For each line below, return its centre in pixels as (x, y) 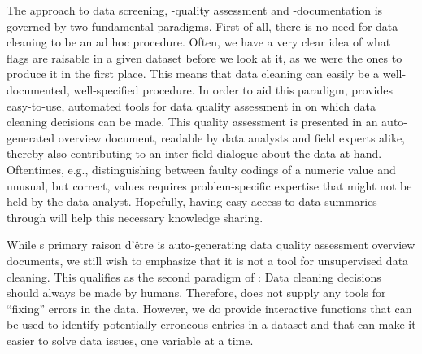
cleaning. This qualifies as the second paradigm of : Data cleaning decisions (194, 276)
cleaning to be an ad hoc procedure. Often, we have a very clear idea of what (199, 42)
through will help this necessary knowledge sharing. (135, 217)
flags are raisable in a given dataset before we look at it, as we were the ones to (204, 57)
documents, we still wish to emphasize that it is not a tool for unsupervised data (208, 260)
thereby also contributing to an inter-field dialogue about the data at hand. (194, 153)
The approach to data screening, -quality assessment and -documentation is (195, 10)
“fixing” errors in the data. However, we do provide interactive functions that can (209, 308)
